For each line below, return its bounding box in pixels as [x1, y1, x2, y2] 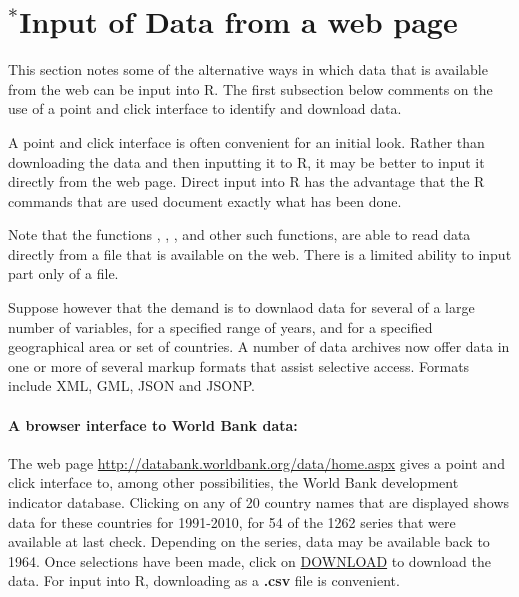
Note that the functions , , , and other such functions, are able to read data [8, 224, 471, 245]
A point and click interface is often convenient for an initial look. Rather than [8, 131, 485, 152]
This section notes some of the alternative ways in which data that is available [8, 59, 488, 80]
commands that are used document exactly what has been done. [8, 190, 402, 211]
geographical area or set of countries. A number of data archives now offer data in [8, 336, 510, 357]
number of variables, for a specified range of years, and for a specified [8, 316, 433, 337]
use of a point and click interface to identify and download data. [8, 98, 402, 119]
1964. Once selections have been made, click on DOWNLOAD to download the [8, 550, 491, 571]
